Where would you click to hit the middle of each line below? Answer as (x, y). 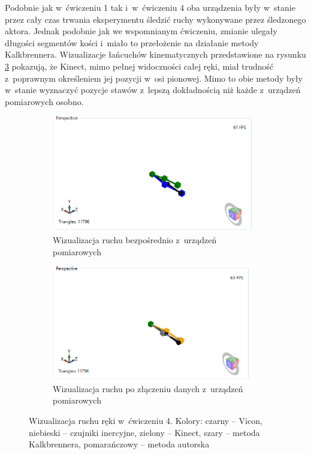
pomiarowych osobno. (44, 101)
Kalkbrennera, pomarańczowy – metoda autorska (119, 444)
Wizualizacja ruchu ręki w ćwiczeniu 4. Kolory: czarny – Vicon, (146, 420)
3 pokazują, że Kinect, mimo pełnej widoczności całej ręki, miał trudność (139, 66)
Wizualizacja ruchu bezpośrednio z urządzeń (135, 239)
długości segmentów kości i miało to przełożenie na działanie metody (132, 42)
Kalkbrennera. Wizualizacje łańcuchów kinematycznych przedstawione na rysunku (155, 54)
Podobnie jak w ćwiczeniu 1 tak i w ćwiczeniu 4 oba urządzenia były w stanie (150, 7)
